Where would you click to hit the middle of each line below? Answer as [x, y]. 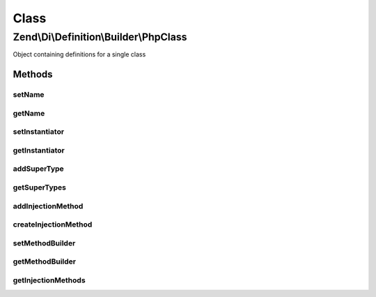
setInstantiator [39, 132]
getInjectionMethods [49, 280]
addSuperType [38, 169]
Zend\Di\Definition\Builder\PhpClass [100, 37]
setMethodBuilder [44, 243]
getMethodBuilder [45, 261]
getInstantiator [39, 150]
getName [29, 113]
